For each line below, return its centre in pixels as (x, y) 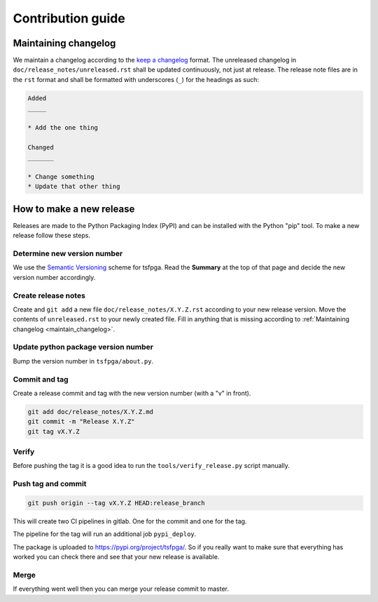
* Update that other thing (74, 187)
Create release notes (49, 295)
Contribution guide (69, 18)
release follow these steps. (52, 236)
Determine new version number (68, 254)
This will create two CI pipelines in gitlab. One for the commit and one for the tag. (130, 521)
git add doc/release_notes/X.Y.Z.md (91, 412)
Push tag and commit (50, 484)
